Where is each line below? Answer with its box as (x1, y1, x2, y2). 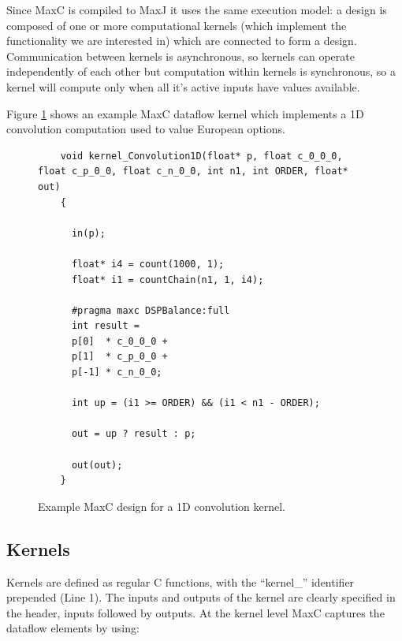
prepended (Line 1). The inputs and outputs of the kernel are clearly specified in (6, 589, 396, 606)
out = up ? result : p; (71, 428, 196, 440)
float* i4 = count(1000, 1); (71, 258, 225, 270)
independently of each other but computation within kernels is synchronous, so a (6, 63, 396, 80)
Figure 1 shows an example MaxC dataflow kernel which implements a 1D (6, 105, 364, 121)
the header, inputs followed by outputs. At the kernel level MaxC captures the (6, 604, 385, 621)
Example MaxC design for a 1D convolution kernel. (38, 498, 286, 514)
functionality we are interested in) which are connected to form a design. (6, 32, 357, 49)
